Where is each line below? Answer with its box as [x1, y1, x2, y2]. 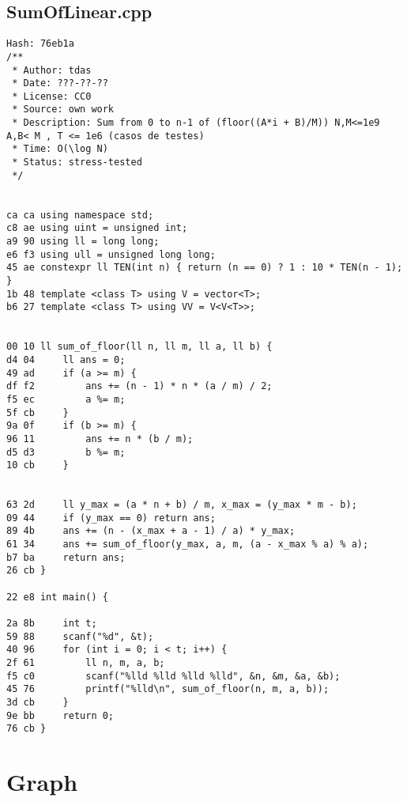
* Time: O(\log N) [12, 143, 108, 155]
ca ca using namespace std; [6, 209, 154, 221]
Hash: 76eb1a [6, 38, 74, 50]
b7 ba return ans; [6, 551, 126, 563]
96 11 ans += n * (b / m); [6, 433, 194, 445]
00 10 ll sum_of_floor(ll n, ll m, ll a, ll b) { [6, 341, 273, 353]
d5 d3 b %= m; [6, 446, 126, 458]
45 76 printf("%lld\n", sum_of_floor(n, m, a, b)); [6, 683, 330, 695]
